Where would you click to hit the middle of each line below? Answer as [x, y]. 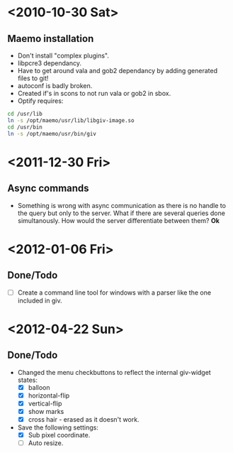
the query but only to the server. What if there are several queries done [121, 213]
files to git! [33, 78]
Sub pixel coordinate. [59, 435]
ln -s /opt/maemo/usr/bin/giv [52, 133]
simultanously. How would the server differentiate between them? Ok [118, 220]
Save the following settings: [58, 427]
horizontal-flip [49, 395]
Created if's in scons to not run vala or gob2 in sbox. [94, 93]
